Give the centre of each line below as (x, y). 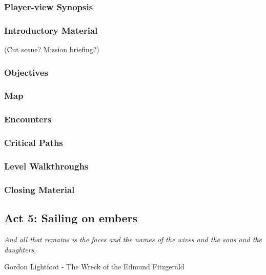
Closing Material (39, 189)
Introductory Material (51, 30)
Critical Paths (34, 143)
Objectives (26, 72)
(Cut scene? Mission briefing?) (52, 49)
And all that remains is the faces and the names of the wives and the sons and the (133, 239)
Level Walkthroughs (46, 166)
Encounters (28, 119)
